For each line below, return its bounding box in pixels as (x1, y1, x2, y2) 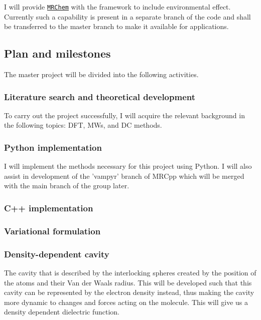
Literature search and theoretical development (4, 90, 196, 103)
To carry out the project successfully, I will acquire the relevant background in (4, 110, 245, 120)
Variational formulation (4, 224, 101, 237)
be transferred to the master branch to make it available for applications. (4, 21, 229, 32)
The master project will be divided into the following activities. (4, 69, 199, 80)
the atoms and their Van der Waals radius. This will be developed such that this (4, 277, 252, 287)
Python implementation (4, 141, 102, 153)
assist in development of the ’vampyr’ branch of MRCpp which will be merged (4, 170, 244, 181)
